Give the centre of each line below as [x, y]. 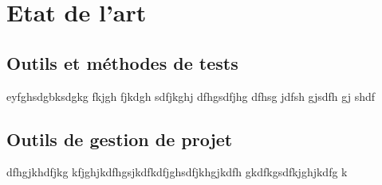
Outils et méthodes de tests [122, 62]
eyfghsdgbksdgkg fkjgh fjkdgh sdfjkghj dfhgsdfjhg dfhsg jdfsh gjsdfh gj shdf [191, 96]
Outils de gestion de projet [120, 139]
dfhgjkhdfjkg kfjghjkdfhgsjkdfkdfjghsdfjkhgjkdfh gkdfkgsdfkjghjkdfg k [177, 172]
